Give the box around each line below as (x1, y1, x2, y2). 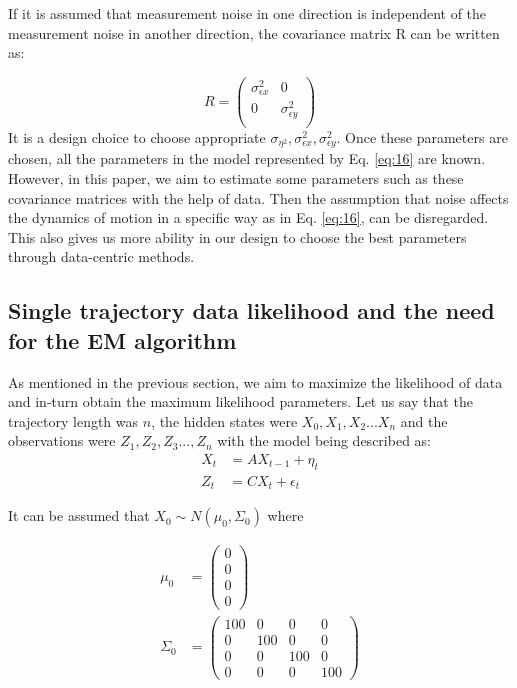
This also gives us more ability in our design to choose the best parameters (8, 226, 467, 247)
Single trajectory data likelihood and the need (8, 295, 495, 326)
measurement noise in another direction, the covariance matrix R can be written (8, 22, 500, 43)
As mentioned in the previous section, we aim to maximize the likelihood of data (8, 371, 503, 392)
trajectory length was (8, 410, 139, 431)
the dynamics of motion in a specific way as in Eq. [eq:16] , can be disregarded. (8, 207, 489, 228)
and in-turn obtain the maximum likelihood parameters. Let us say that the (8, 391, 473, 412)
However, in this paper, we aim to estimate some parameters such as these (8, 168, 464, 189)
